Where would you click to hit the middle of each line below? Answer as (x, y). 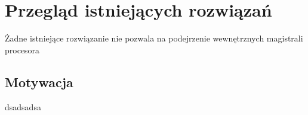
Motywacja (39, 82)
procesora (22, 49)
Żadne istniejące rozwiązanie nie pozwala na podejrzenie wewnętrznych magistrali (154, 38)
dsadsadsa (23, 106)
